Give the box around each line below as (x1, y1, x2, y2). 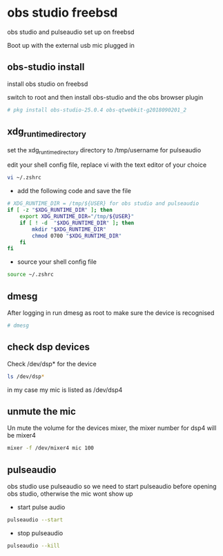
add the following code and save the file (17, 187, 131, 195)
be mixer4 (7, 431, 37, 440)
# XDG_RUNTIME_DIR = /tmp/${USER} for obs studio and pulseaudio (7, 200, 199, 207)
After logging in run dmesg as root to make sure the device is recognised (7, 308, 215, 316)
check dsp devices (7, 341, 90, 353)
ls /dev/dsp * (7, 373, 45, 380)
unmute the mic (7, 405, 76, 417)
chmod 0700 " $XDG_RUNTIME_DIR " (32, 232, 122, 240)
